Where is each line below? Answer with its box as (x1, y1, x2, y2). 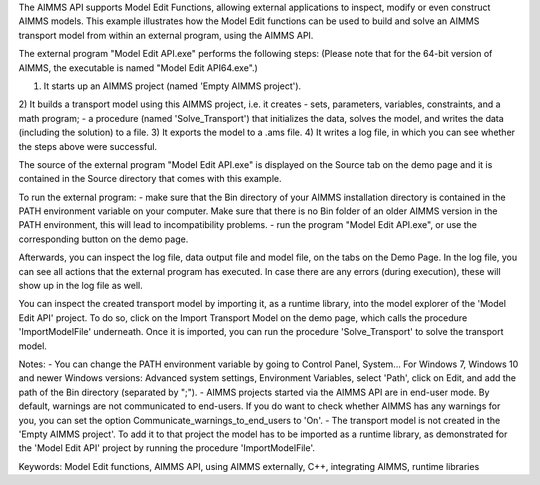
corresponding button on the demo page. (18, 233, 189, 245)
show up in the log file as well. (18, 280, 144, 292)
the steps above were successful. (18, 140, 158, 152)
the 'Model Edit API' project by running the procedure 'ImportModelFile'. (18, 442, 315, 454)
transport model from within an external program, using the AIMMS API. (18, 29, 314, 41)
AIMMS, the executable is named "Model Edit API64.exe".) (18, 61, 259, 74)
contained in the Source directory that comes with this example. (18, 173, 282, 185)
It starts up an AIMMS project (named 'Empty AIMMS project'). (43, 80, 302, 92)
